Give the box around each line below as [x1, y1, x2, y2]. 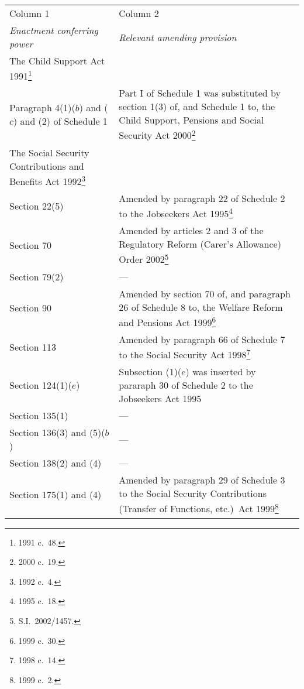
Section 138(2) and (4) [9, 456, 102, 470]
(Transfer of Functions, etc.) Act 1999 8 [119, 500, 279, 516]
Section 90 [9, 301, 52, 315]
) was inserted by [185, 365, 256, 379]
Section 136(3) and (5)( [9, 426, 105, 440]
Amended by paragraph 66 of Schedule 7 [119, 332, 285, 346]
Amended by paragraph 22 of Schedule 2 [119, 191, 285, 205]
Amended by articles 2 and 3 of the [119, 224, 264, 238]
